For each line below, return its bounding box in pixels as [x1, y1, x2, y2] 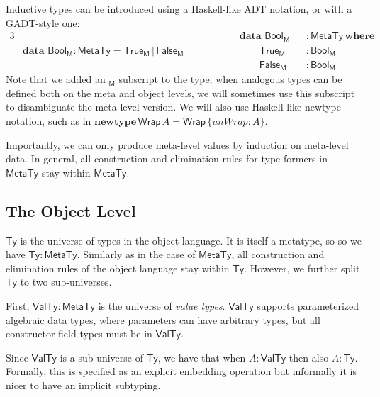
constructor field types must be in [6, 326, 152, 341]
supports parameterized [257, 298, 359, 313]
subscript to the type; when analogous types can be [118, 72, 342, 86]
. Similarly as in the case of [77, 247, 196, 262]
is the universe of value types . [98, 298, 225, 313]
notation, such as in [6, 113, 91, 128]
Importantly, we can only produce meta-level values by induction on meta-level [6, 137, 349, 152]
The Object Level [6, 199, 136, 221]
